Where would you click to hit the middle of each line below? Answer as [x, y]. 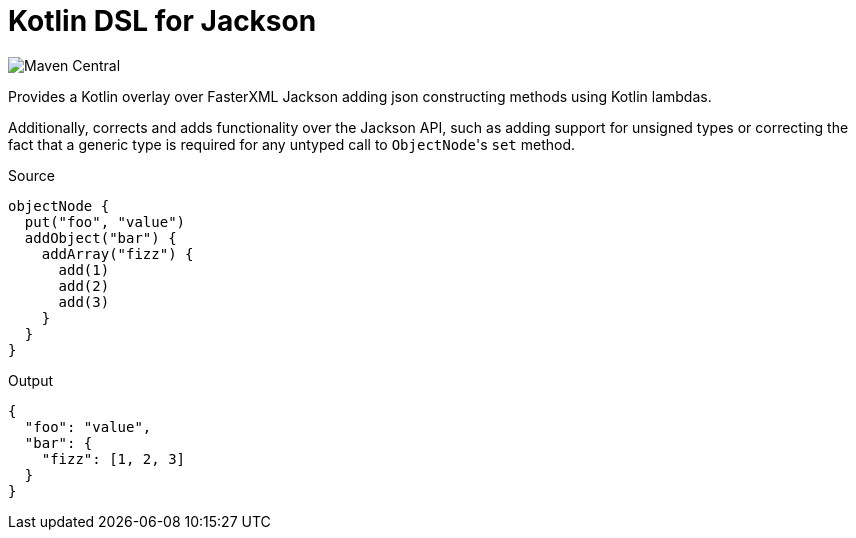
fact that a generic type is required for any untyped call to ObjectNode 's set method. [292, 144]
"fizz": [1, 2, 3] [113, 458]
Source [31, 175]
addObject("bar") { [100, 237]
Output [30, 380]
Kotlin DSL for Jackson [162, 21]
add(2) [84, 285]
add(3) [84, 301]
